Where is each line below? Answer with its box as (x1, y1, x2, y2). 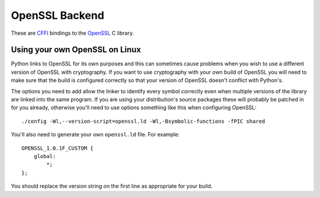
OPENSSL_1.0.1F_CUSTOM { (21, 145, 94, 152)
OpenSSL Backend (11, 9, 105, 22)
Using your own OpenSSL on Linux (11, 45, 142, 55)
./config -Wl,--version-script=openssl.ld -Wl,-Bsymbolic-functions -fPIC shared (21, 118, 265, 124)
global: (33, 153, 56, 159)
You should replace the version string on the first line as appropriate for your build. (11, 183, 213, 190)
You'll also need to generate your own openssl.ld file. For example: (11, 131, 180, 138)
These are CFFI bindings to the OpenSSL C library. (11, 29, 135, 37)
